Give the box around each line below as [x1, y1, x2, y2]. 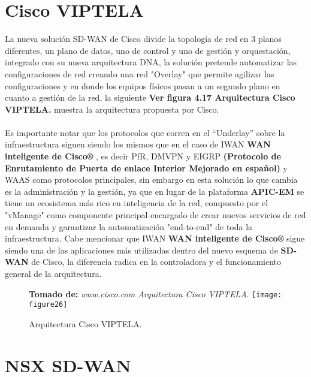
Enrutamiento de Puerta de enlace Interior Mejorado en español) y [5, 161, 288, 174]
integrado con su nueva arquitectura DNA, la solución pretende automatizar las [5, 56, 297, 68]
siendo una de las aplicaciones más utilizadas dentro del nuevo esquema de [5, 243, 278, 256]
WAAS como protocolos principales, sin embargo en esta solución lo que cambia [5, 173, 298, 186]
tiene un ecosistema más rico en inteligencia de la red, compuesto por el [5, 197, 268, 209]
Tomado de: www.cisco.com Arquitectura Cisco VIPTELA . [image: [29, 287, 282, 300]
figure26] [29, 300, 68, 309]
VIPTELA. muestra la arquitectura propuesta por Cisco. [5, 102, 219, 115]
